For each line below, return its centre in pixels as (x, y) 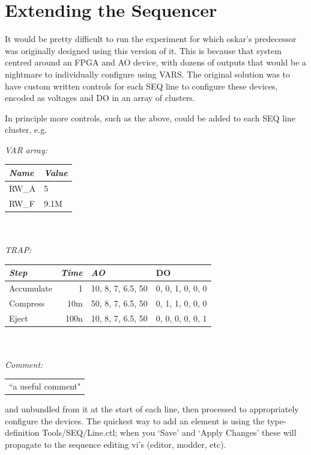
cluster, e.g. (26, 130)
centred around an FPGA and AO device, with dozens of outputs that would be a (156, 62)
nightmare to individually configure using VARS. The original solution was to (148, 74)
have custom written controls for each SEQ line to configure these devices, (141, 86)
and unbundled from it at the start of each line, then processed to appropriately (152, 409)
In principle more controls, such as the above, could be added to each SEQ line (150, 118)
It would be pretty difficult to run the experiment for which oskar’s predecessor (151, 39)
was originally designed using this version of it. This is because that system (143, 50)
